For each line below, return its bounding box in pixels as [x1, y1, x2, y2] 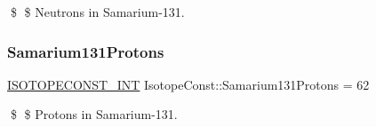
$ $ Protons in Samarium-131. [10, 105, 178, 123]
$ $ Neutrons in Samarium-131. [10, 3, 185, 20]
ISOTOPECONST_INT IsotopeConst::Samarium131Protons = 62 [7, 75, 370, 93]
